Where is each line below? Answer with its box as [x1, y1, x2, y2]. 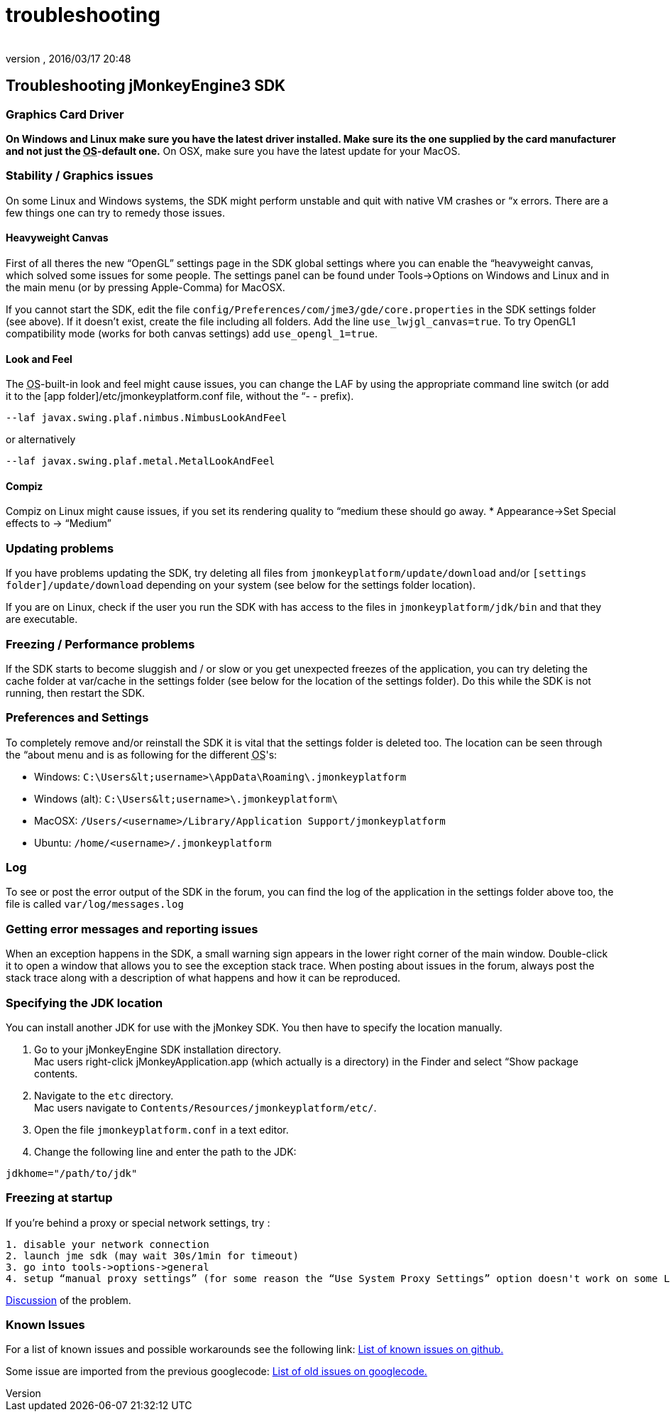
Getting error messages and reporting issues [6, 921, 258, 936]
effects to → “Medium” [6, 517, 111, 530]
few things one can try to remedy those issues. [6, 206, 225, 219]
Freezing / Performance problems [6, 636, 195, 651]
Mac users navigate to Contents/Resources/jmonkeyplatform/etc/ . [34, 1101, 377, 1114]
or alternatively [6, 433, 76, 446]
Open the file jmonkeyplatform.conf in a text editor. [34, 1123, 289, 1136]
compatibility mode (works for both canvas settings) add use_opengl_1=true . [6, 327, 378, 340]
